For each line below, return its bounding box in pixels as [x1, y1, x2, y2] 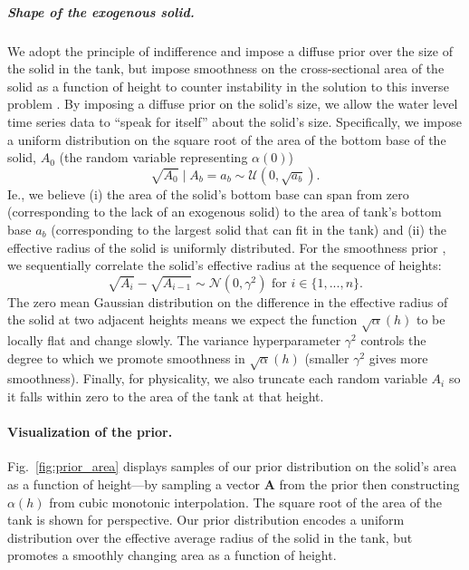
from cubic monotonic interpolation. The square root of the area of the [49, 492, 443, 511]
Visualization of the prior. [7, 422, 173, 441]
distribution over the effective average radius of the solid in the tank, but [7, 527, 413, 546]
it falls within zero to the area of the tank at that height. [7, 387, 324, 405]
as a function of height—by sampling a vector [7, 474, 261, 493]
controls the [360, 331, 426, 350]
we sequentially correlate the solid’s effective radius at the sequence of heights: [7, 256, 442, 275]
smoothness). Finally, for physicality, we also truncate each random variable [7, 369, 427, 388]
